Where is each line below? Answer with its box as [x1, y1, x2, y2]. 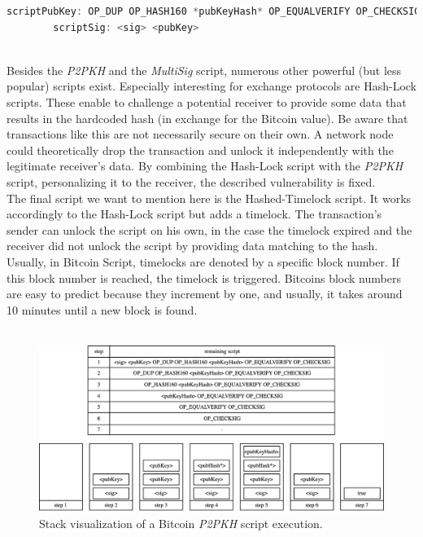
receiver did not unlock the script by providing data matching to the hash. [7, 237, 378, 254]
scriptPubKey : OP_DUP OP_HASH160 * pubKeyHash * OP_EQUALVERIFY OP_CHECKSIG [7, 6, 421, 17]
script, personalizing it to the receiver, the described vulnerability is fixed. [7, 173, 376, 190]
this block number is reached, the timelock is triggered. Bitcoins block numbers [7, 269, 401, 286]
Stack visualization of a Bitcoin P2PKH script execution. [39, 515, 323, 532]
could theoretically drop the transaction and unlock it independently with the [7, 141, 394, 158]
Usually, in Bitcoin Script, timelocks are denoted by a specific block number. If [7, 253, 399, 270]
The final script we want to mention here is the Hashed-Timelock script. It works [7, 189, 412, 206]
